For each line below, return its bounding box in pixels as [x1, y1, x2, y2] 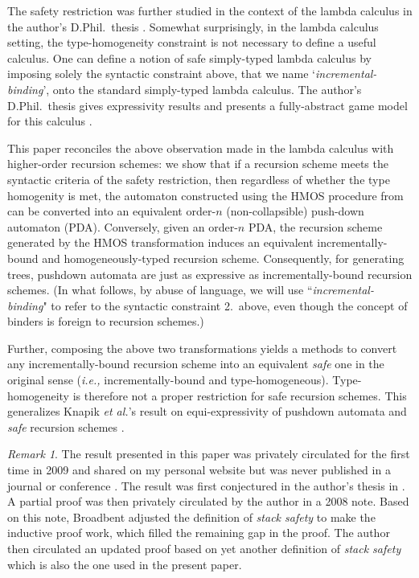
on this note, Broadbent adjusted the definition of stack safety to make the [7, 508, 376, 525]
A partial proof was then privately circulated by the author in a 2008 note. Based [7, 493, 409, 510]
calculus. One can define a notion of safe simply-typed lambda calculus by [7, 49, 372, 66]
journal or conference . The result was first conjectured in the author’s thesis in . [7, 477, 405, 494]
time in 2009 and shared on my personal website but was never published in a [7, 461, 391, 478]
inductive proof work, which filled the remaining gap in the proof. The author [7, 524, 390, 541]
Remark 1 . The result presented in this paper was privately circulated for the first [7, 445, 410, 462]
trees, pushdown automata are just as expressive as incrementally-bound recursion [7, 265, 413, 282]
